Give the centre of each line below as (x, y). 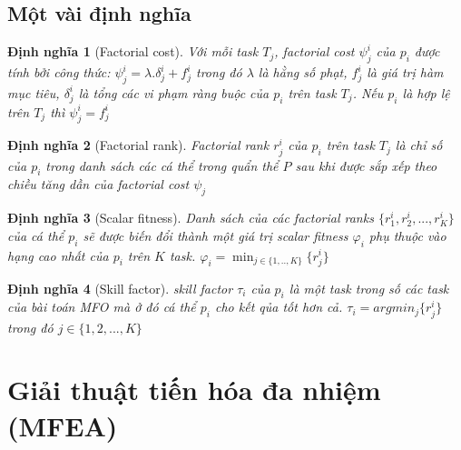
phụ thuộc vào (407, 235)
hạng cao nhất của (58, 255)
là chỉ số (419, 145)
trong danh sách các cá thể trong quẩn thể (162, 165)
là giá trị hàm (405, 72)
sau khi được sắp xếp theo (366, 165)
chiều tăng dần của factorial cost (98, 184)
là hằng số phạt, (303, 72)
